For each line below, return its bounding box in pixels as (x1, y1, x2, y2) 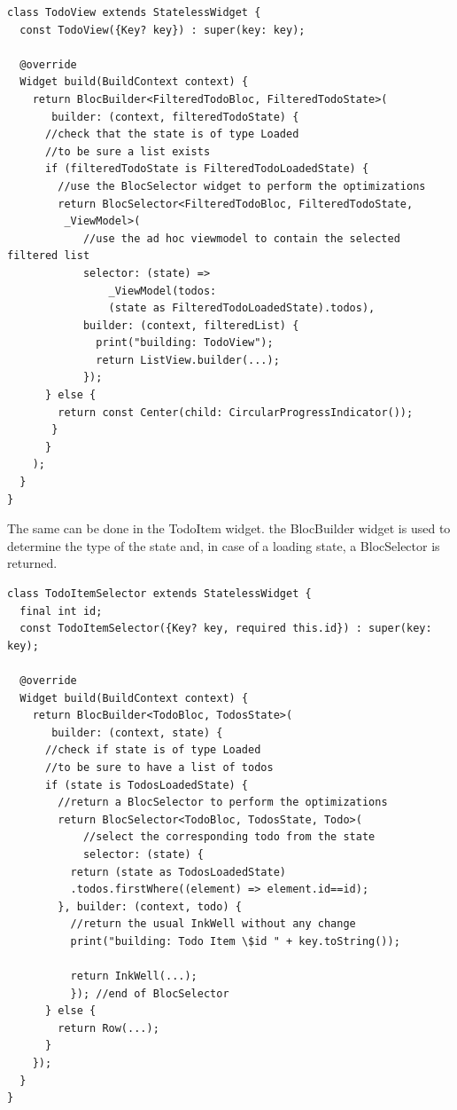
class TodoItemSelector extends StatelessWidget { (7, 587, 312, 600)
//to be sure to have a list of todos (44, 760, 274, 774)
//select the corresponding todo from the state (82, 831, 376, 844)
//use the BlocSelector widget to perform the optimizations (58, 179, 426, 193)
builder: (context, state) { (51, 726, 223, 739)
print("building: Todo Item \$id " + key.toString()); (70, 934, 400, 948)
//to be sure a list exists (44, 145, 211, 158)
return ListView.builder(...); (96, 353, 280, 366)
